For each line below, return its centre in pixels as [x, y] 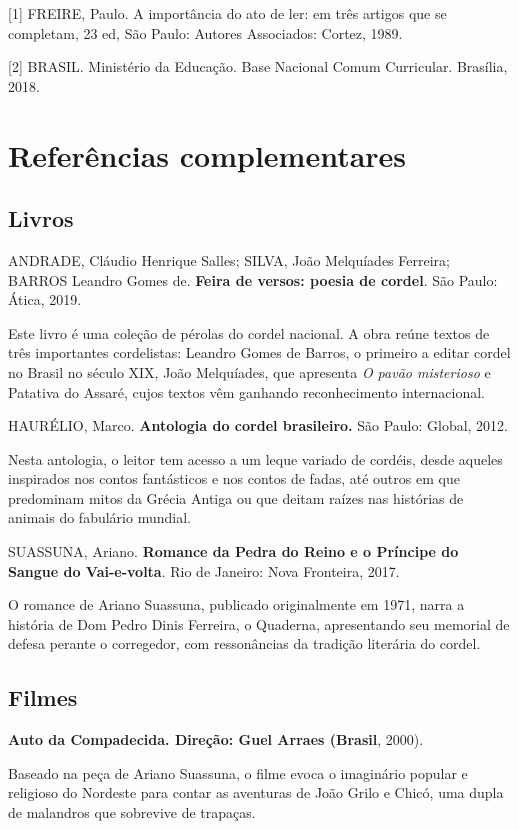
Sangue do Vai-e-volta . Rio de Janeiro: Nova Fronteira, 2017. [204, 570]
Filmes [43, 697]
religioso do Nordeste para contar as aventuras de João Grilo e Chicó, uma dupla [256, 792]
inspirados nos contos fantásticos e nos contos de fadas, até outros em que [234, 478]
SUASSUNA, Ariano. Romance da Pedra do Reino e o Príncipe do [233, 551]
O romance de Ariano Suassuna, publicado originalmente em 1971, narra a [236, 604]
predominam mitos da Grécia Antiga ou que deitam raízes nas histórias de [236, 497]
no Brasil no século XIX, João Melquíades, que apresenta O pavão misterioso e [249, 371]
